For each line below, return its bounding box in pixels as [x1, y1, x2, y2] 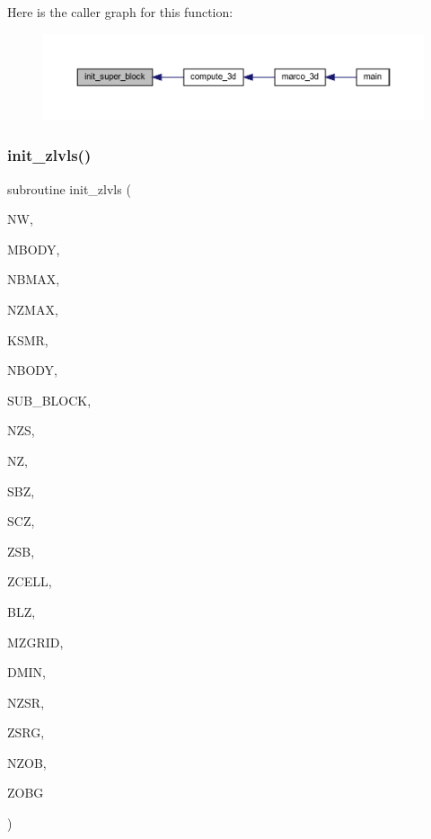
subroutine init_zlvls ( [7, 179, 131, 198]
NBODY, [7, 361, 57, 379]
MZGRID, [7, 632, 64, 651]
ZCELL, [7, 572, 52, 591]
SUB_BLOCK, [7, 390, 92, 409]
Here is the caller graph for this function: [7, 3, 233, 21]
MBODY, [7, 239, 60, 258]
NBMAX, [7, 270, 60, 289]
